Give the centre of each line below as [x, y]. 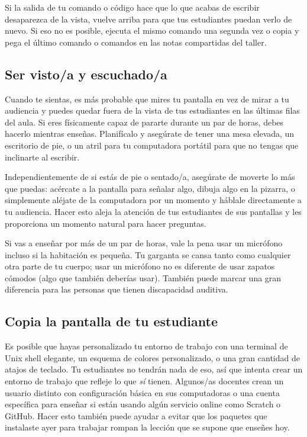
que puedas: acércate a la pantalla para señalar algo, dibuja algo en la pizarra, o [150, 188]
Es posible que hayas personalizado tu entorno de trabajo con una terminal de [146, 346]
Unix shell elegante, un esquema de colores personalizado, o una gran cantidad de [152, 357]
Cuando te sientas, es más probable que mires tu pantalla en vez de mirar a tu [147, 99]
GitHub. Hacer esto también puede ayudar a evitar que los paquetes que [136, 415]
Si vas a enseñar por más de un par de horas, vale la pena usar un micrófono [144, 243]
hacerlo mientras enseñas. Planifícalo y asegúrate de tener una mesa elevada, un [150, 134]
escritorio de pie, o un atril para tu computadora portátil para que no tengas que [152, 145]
